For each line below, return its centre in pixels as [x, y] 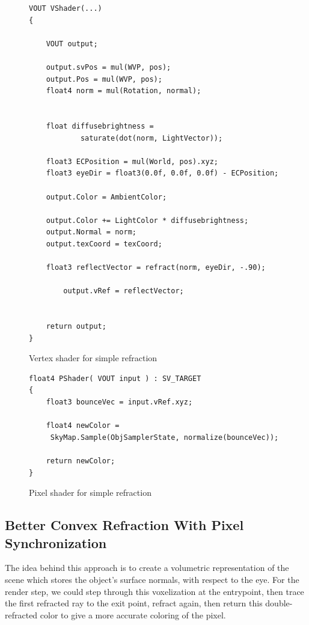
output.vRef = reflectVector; [124, 291]
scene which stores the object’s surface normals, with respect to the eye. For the [152, 579]
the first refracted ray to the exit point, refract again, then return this [134, 603]
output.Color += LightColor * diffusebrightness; [147, 220]
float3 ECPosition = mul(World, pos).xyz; [132, 161]
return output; [76, 327]
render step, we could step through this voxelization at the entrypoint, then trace [154, 591]
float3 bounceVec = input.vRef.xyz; [119, 402]
